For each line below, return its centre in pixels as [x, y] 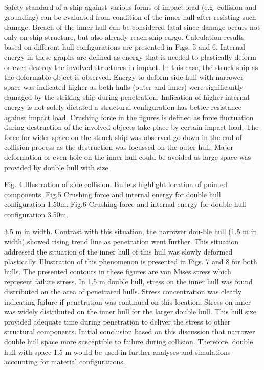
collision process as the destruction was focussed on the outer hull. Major [119, 147]
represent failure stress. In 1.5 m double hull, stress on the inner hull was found [128, 281]
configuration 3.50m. [36, 214]
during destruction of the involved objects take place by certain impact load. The [131, 127]
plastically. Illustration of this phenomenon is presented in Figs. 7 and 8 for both [131, 261]
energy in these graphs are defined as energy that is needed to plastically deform [130, 56]
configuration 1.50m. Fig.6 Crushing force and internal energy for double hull [125, 204]
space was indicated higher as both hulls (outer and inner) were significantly [124, 87]
